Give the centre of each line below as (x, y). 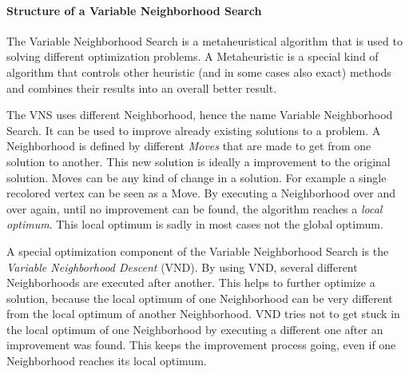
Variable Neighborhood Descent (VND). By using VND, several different (182, 267)
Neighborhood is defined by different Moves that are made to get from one (189, 146)
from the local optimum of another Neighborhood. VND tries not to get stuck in (203, 314)
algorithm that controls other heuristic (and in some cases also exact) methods (199, 72)
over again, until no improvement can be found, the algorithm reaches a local (195, 208)
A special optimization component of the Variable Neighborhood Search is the (198, 251)
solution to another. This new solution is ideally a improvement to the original (199, 161)
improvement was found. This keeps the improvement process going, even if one (201, 345)
